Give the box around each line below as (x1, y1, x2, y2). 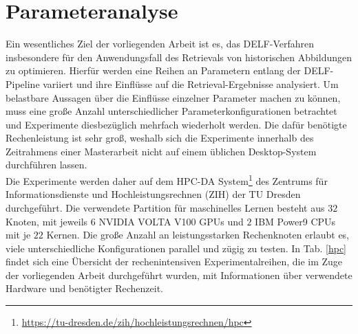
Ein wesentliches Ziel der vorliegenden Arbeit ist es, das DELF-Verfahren (6, 36, 314, 51)
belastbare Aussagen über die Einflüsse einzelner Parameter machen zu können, (6, 90, 341, 104)
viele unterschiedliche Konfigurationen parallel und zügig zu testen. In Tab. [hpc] (6, 241, 346, 255)
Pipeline (6, 76, 40, 91)
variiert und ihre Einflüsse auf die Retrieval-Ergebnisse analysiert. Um (43, 76, 339, 91)
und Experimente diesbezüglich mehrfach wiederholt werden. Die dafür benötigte (6, 117, 347, 131)
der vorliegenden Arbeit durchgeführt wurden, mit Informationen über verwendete (6, 267, 352, 282)
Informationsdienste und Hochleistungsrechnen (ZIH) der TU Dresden (6, 187, 301, 201)
